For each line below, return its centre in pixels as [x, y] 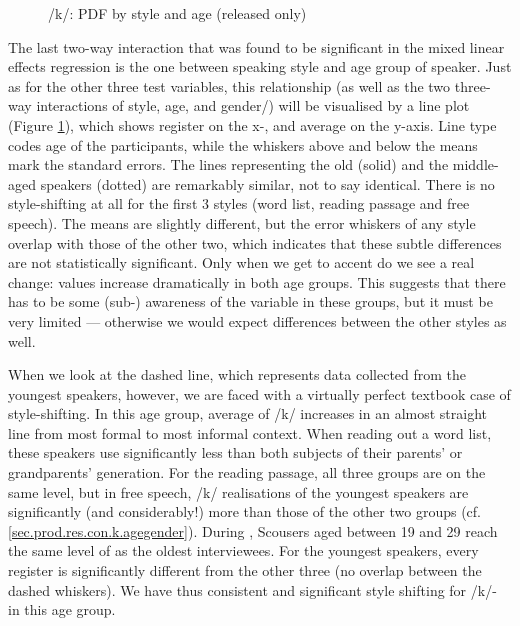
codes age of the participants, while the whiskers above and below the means [243, 144]
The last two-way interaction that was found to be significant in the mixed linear [256, 46]
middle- [475, 164]
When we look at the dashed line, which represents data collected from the [237, 374]
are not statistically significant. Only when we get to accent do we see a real [241, 262]
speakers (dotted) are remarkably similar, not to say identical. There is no [267, 183]
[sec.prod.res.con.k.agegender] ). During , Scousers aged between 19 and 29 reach [253, 530]
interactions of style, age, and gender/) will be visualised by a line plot [253, 105]
